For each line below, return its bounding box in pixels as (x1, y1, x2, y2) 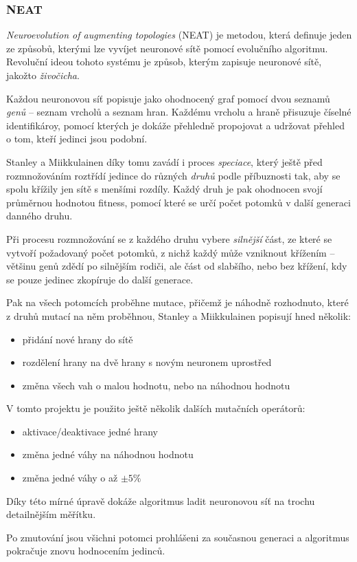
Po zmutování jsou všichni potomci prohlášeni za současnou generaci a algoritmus (6, 530, 349, 544)
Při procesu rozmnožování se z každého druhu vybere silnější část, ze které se (6, 231, 332, 246)
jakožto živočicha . (6, 68, 80, 82)
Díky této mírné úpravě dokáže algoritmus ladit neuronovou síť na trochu (6, 493, 315, 508)
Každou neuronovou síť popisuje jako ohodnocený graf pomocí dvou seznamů (6, 91, 330, 105)
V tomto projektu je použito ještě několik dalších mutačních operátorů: (6, 401, 306, 415)
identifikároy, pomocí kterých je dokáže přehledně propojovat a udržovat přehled (6, 118, 345, 132)
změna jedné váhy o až (22, 471, 118, 485)
